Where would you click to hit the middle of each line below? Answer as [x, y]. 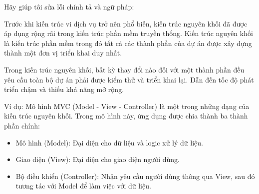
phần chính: [22, 125]
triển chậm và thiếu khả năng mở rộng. [64, 89]
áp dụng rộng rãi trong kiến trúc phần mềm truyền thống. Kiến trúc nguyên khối [129, 33]
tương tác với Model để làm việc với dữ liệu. [83, 186]
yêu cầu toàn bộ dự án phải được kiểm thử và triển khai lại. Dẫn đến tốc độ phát [129, 79]
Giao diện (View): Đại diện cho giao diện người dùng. [98, 159]
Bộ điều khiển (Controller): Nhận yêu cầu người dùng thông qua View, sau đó [135, 176]
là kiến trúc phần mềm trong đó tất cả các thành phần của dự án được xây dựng [128, 43]
